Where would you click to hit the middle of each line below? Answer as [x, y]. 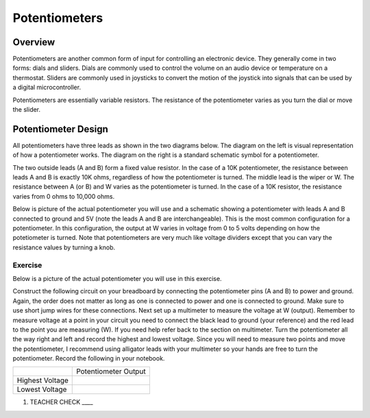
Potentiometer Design [61, 129]
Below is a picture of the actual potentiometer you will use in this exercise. [117, 278]
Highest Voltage [42, 380]
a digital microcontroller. [47, 87]
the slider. [27, 110]
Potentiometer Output [111, 371]
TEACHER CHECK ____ [61, 402]
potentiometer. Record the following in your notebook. [89, 358]
